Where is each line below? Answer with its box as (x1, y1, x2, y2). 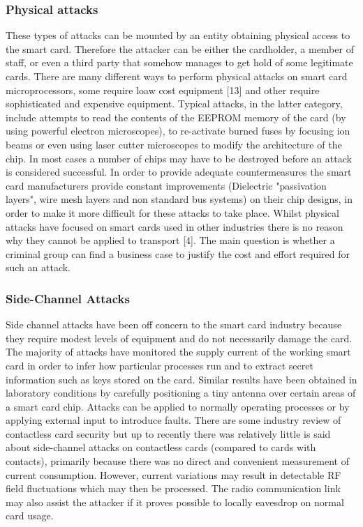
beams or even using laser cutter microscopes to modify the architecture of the (6, 137, 342, 151)
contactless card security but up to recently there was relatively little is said (6, 426, 331, 441)
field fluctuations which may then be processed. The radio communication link (6, 481, 341, 496)
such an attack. (6, 260, 71, 275)
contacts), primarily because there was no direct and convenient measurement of (6, 454, 350, 468)
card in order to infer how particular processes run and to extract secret (6, 358, 313, 372)
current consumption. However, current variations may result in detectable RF (6, 467, 341, 482)
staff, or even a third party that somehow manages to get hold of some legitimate (6, 55, 353, 70)
